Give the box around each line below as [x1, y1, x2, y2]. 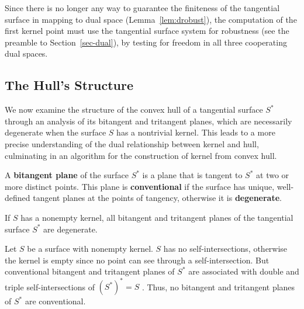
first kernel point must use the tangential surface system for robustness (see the [5, 25, 289, 37]
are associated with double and [188, 265, 299, 277]
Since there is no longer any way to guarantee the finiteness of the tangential [5, 2, 280, 13]
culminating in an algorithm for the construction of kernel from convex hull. [5, 149, 277, 161]
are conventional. [25, 295, 86, 307]
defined [5, 192, 30, 204]
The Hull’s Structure [5, 76, 134, 94]
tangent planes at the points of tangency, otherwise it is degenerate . [33, 192, 282, 204]
